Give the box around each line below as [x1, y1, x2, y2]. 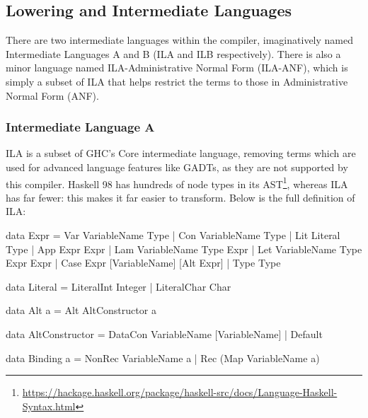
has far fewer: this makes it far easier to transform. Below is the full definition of [6, 190, 355, 204]
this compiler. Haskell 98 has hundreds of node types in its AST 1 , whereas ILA [6, 174, 348, 191]
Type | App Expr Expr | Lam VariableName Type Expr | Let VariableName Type [6, 241, 362, 256]
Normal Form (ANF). [6, 88, 99, 103]
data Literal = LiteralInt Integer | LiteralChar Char [6, 279, 231, 294]
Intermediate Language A [6, 118, 155, 136]
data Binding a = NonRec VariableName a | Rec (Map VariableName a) [6, 350, 320, 365]
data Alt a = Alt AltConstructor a [6, 303, 156, 318]
